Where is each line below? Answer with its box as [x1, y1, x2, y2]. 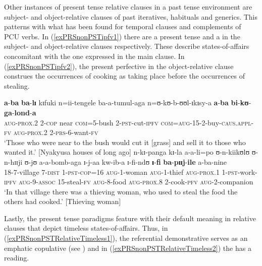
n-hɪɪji [4, 156, 23, 167]
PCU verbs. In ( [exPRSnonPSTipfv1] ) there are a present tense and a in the [4, 31, 240, 41]
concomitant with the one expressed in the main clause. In [4, 50, 185, 61]
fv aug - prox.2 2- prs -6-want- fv [4, 127, 98, 138]
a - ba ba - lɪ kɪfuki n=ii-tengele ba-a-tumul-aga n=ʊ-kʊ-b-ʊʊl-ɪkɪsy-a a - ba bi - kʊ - [4, 97, 251, 108]
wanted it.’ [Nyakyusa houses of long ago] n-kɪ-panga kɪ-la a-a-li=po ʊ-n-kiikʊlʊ [4, 147, 250, 157]
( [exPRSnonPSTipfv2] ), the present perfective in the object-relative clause [4, 60, 234, 71]
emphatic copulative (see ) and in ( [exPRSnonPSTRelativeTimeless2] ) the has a [4, 242, 251, 253]
